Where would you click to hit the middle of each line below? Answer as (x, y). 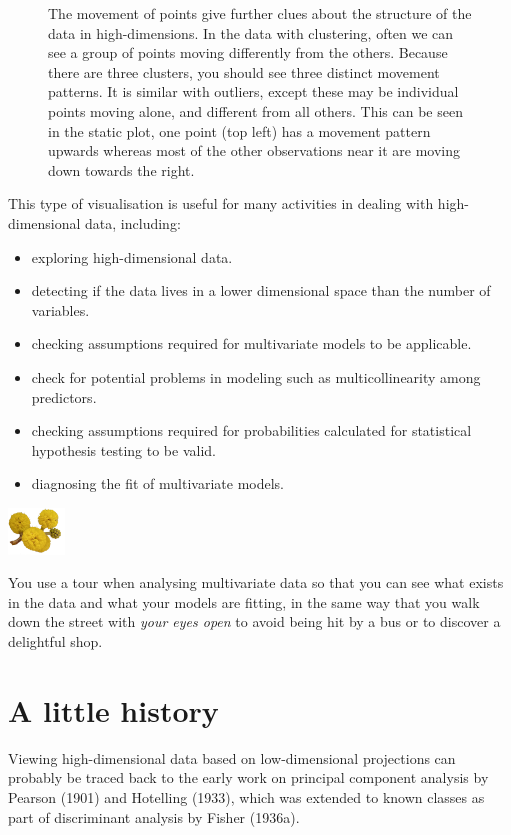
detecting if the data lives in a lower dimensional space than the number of (261, 290)
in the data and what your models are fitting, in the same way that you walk (244, 601)
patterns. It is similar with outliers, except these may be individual (253, 91)
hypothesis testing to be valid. (123, 449)
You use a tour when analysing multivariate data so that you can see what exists (256, 582)
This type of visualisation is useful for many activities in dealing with (221, 203)
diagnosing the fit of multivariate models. (158, 483)
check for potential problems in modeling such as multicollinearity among (256, 376)
